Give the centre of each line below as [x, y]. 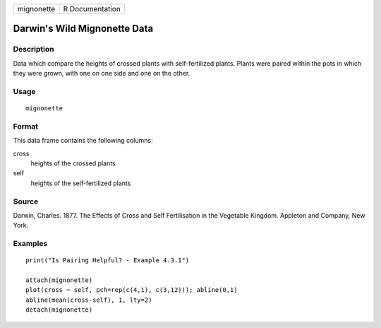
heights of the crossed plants [73, 163]
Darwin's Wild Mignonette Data [83, 29]
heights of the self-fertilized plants [81, 183]
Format [26, 126]
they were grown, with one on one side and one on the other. [102, 74]
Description [34, 49]
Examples [30, 244]
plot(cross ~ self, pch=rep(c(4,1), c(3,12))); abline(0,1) [132, 290]
